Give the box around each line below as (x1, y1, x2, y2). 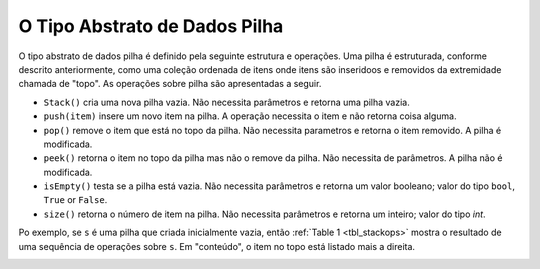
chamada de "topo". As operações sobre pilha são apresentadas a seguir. (18, 78, 322, 90)
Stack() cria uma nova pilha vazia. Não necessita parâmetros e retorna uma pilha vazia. (43, 96, 410, 108)
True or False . (43, 194, 108, 206)
